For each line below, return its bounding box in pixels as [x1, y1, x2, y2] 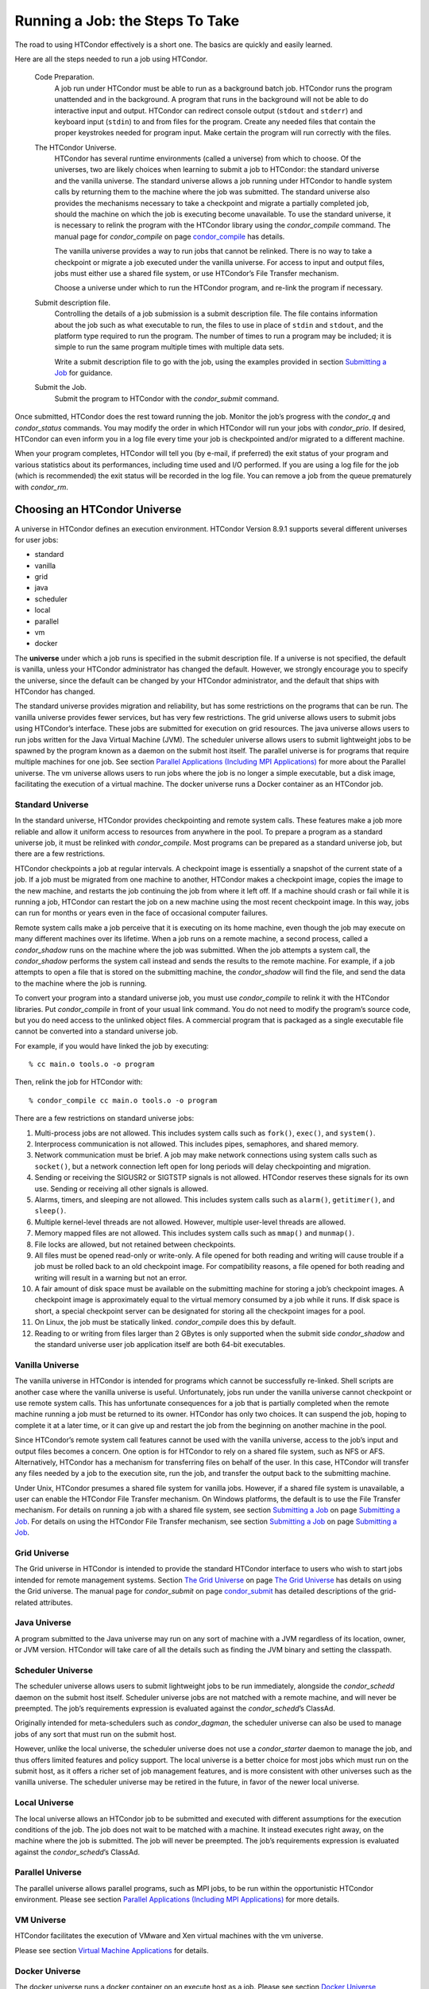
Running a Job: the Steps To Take [14, 12, 240, 29]
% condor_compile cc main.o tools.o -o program [29, 1096, 218, 1105]
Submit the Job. [34, 383, 87, 392]
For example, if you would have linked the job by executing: [14, 1041, 210, 1050]
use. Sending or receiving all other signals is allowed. [34, 1184, 209, 1193]
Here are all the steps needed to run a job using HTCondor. [14, 54, 208, 64]
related [14, 1598, 38, 1607]
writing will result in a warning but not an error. [34, 1273, 187, 1283]
